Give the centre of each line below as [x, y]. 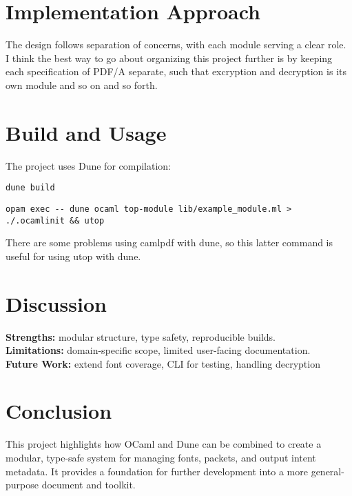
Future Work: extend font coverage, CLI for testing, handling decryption [163, 363]
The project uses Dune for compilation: [88, 165]
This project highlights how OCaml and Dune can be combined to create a [164, 444]
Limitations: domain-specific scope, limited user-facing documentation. [158, 350]
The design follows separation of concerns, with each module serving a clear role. [176, 44]
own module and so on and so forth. [82, 85]
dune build [30, 188]
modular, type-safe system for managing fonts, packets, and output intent [161, 457]
